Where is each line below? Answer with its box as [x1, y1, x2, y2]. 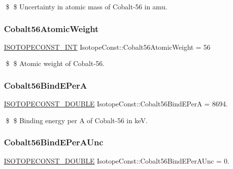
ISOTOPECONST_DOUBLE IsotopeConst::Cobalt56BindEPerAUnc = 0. [4, 155, 230, 166]
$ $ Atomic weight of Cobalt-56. [5, 58, 105, 68]
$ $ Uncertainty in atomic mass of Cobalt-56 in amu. [5, 1, 167, 11]
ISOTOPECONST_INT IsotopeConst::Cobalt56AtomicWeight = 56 [4, 41, 211, 52]
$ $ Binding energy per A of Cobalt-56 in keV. [5, 115, 148, 125]
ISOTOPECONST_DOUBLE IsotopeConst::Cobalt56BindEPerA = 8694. [4, 99, 228, 109]
